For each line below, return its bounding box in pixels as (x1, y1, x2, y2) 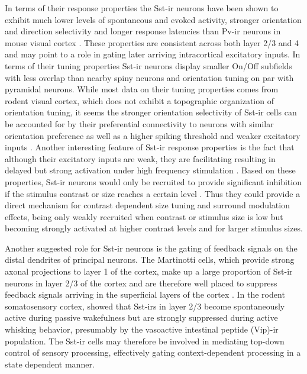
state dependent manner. (5, 357, 95, 370)
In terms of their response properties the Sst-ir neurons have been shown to (5, 2, 279, 14)
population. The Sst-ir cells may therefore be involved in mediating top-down (5, 334, 285, 347)
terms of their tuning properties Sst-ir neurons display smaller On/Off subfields (5, 59, 292, 72)
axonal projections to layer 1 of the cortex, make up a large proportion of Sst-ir (5, 265, 293, 278)
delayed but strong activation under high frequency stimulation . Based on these (5, 164, 296, 176)
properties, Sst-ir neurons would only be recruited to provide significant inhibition (5, 175, 302, 188)
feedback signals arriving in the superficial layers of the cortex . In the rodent (5, 288, 285, 301)
